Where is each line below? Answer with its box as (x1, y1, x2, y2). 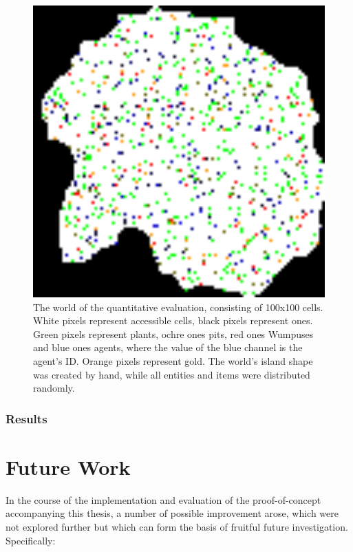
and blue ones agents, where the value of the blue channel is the (33, 340, 303, 354)
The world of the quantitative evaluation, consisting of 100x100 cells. (33, 299, 323, 314)
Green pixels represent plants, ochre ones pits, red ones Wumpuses (33, 326, 314, 341)
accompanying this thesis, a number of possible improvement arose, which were (6, 506, 339, 520)
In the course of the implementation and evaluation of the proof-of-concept (6, 492, 321, 507)
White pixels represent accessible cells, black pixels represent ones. (33, 313, 313, 328)
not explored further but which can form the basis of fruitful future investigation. (6, 519, 348, 533)
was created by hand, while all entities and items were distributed (33, 367, 310, 381)
